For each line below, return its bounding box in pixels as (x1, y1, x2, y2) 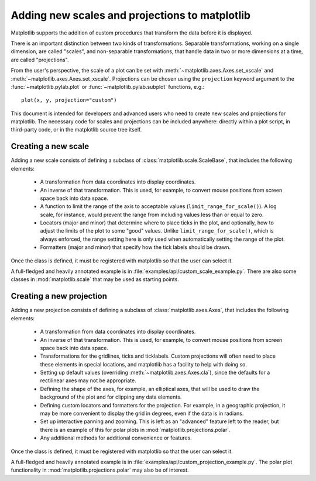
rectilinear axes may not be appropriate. (40, 377, 137, 384)
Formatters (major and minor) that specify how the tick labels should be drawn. (40, 244, 231, 251)
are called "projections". (11, 56, 69, 63)
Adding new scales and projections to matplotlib (11, 9, 251, 22)
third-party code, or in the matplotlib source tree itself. (11, 126, 142, 133)
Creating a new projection (11, 291, 108, 301)
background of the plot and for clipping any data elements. (40, 393, 182, 400)
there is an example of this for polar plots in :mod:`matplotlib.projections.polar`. (40, 426, 231, 433)
